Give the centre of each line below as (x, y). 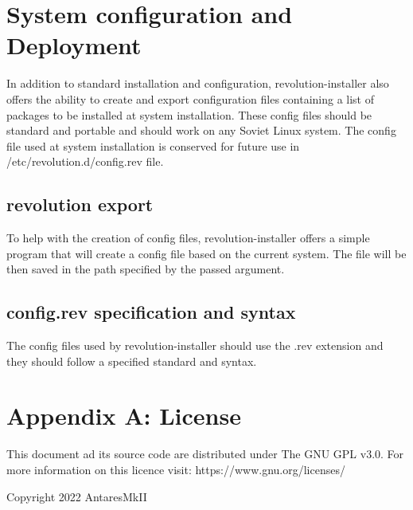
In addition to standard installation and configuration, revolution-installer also (198, 83)
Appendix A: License (124, 416)
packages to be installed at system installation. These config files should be (189, 114)
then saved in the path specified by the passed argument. (146, 269)
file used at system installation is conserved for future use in (153, 145)
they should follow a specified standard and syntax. (132, 361)
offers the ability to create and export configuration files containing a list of (191, 98)
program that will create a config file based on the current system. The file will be (206, 253)
